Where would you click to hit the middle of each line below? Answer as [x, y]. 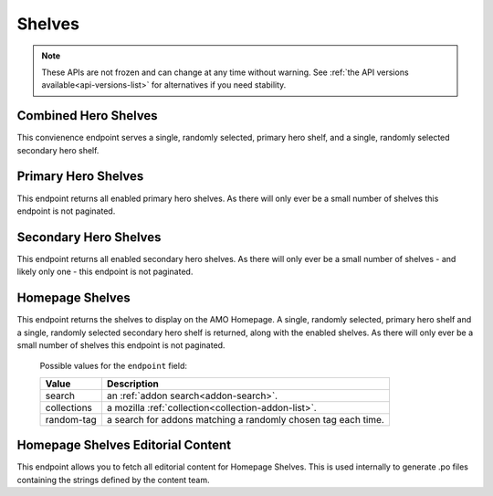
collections [69, 407]
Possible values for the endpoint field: [113, 366]
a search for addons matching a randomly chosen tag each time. [246, 419]
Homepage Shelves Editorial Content [124, 445]
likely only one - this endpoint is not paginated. [105, 272]
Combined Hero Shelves [88, 116]
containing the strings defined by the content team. [113, 480]
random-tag [71, 419]
